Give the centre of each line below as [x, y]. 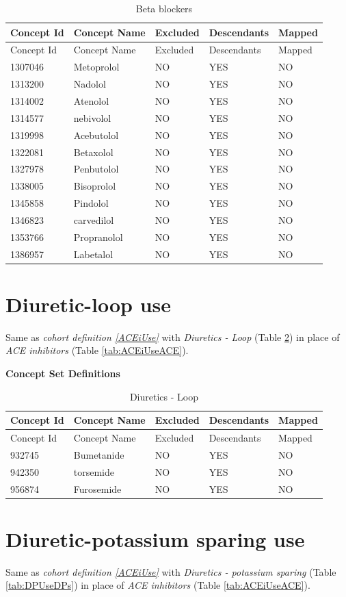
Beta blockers [164, 8]
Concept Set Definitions [63, 373]
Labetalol [93, 254]
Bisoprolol [95, 186]
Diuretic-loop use [89, 304]
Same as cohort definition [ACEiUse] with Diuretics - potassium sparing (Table [171, 571]
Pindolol [91, 203]
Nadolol [90, 84]
